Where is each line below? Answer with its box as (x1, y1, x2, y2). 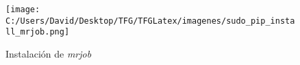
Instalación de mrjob (5, 46, 92, 60)
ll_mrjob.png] (5, 27, 70, 37)
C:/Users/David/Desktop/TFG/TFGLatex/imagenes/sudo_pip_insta (5, 16, 295, 26)
